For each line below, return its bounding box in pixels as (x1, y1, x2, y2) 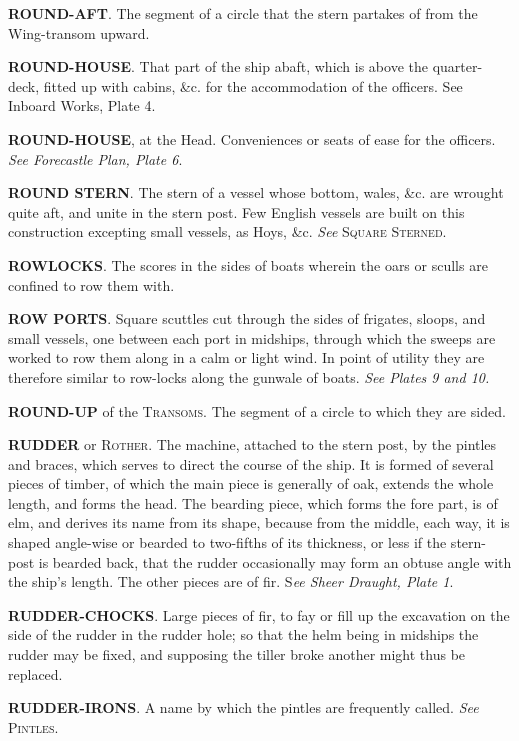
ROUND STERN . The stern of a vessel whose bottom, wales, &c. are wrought (8, 182, 504, 203)
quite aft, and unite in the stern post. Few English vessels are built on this (8, 201, 465, 222)
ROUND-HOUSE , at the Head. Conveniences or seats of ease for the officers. (8, 128, 496, 149)
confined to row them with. (8, 274, 175, 295)
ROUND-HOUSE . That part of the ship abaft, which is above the (8, 56, 428, 77)
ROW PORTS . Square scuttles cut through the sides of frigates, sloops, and (8, 308, 486, 329)
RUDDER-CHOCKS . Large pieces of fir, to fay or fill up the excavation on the (8, 604, 510, 625)
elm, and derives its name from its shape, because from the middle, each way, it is (8, 512, 510, 533)
